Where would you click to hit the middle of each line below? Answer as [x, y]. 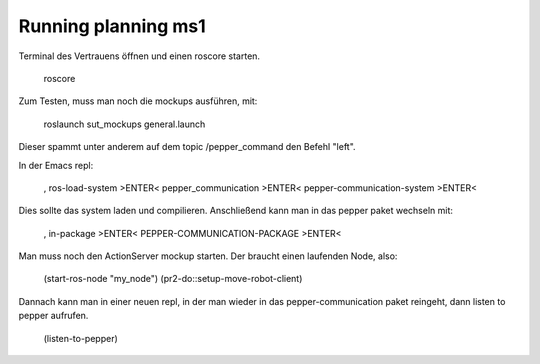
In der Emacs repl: [56, 165]
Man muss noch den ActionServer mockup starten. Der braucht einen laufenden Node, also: [208, 256]
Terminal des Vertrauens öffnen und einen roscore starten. [139, 56]
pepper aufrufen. [53, 316]
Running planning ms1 [112, 26]
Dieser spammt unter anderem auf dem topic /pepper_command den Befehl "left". [187, 147]
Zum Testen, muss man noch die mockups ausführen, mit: [138, 101]
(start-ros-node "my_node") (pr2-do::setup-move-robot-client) [173, 279]
